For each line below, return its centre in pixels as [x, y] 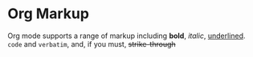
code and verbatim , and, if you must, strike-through [92, 44]
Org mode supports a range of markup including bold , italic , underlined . [126, 36]
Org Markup [49, 14]
